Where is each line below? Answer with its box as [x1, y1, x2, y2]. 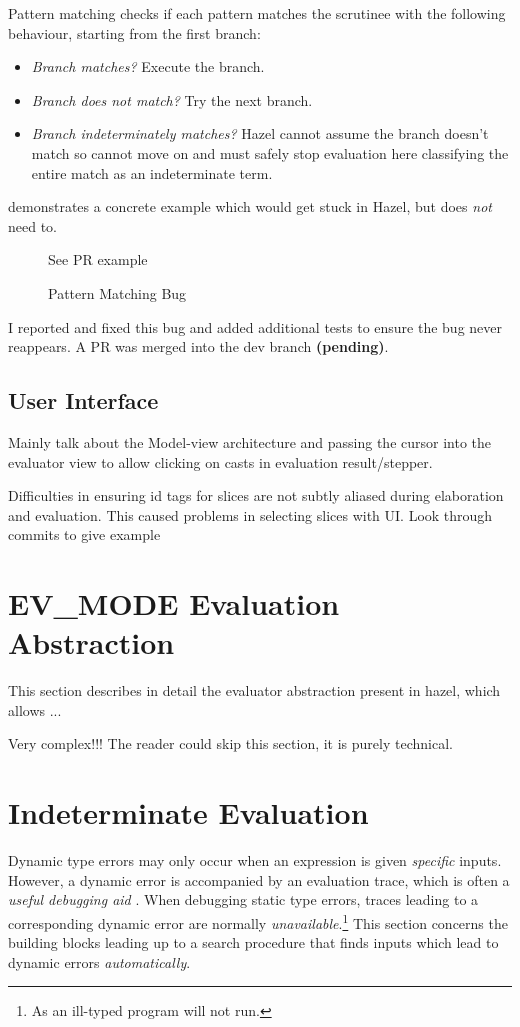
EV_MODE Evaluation [8, 583, 340, 624]
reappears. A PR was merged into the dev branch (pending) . [8, 336, 389, 357]
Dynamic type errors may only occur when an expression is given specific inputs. [8, 850, 502, 871]
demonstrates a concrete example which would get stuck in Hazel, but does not [8, 196, 492, 217]
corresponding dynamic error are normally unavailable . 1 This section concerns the [8, 909, 508, 933]
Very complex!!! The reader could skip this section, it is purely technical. [8, 733, 453, 754]
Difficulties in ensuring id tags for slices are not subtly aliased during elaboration [8, 485, 504, 506]
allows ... [8, 699, 62, 720]
